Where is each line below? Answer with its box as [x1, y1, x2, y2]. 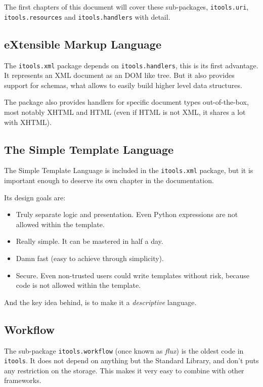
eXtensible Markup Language [4, 36, 161, 52]
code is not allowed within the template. [16, 280, 141, 290]
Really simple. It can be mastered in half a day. [16, 236, 163, 246]
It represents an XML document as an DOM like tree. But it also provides [4, 70, 235, 80]
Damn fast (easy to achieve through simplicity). [16, 252, 164, 263]
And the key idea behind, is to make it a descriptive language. [4, 296, 197, 307]
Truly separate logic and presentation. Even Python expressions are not [16, 209, 238, 220]
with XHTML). [4, 116, 52, 127]
